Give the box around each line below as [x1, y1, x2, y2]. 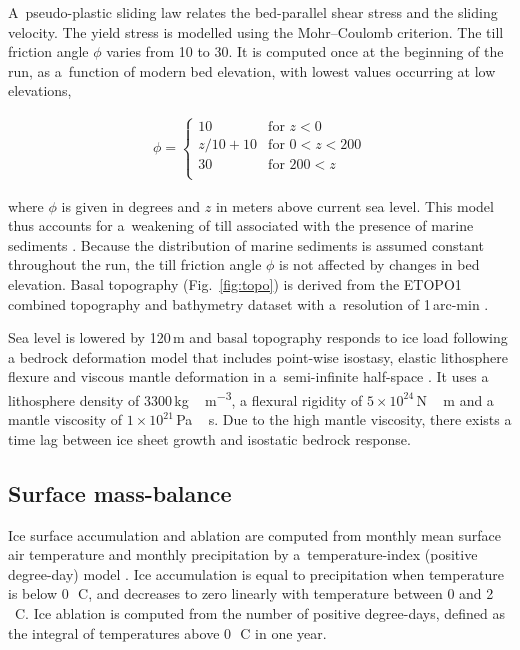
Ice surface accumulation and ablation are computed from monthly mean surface [8, 524, 502, 545]
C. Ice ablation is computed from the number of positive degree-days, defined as [14, 602, 506, 623]
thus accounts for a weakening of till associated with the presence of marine [8, 215, 474, 236]
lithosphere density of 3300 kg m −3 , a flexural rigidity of [8, 386, 363, 410]
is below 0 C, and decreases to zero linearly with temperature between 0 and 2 [8, 583, 494, 604]
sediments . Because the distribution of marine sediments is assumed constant [8, 234, 484, 255]
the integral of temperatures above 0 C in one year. [8, 622, 327, 643]
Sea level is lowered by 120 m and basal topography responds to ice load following [8, 327, 508, 348]
